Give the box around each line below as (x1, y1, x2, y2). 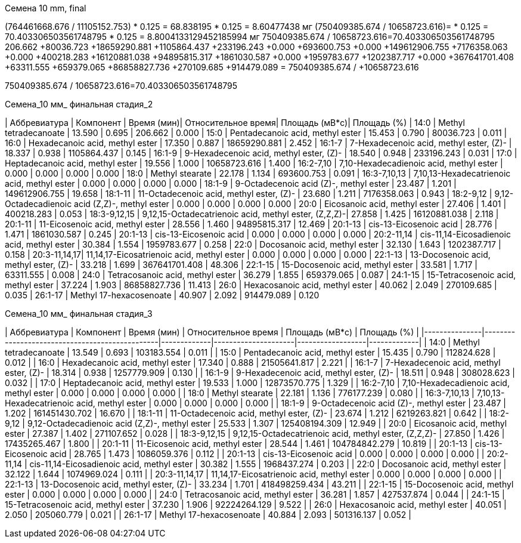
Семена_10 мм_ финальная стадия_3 (5, 308, 153, 319)
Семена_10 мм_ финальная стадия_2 (5, 99, 153, 109)
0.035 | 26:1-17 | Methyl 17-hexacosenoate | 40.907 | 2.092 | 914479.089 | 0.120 (5, 290, 320, 300)
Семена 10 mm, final (5, 3, 86, 13)
